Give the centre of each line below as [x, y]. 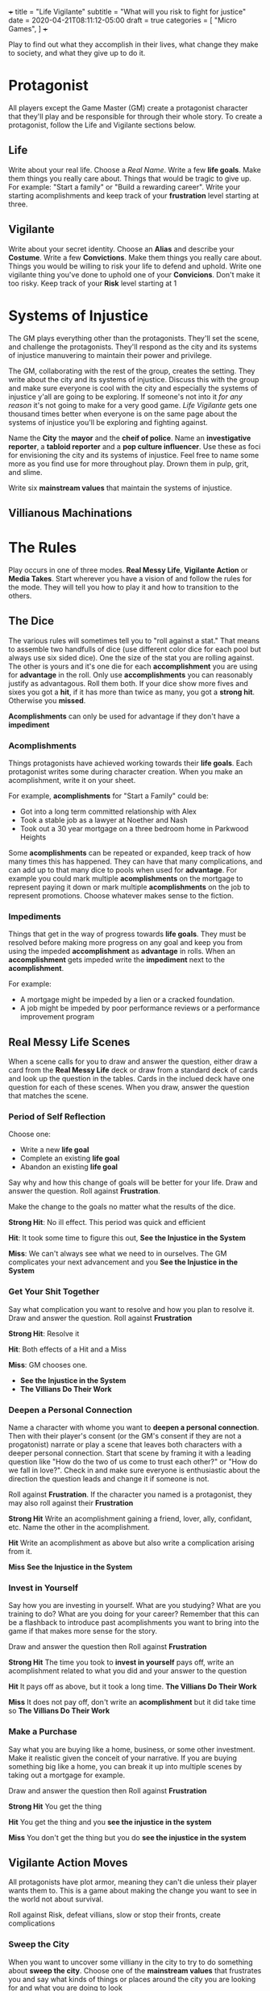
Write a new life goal [54, 1150]
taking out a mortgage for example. [67, 1775]
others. [20, 595]
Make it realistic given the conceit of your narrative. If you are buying [123, 1758]
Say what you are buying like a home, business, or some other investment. [132, 1749]
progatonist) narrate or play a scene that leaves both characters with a [125, 1444]
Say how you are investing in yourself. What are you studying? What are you [135, 1606]
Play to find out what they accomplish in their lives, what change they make [133, 44]
